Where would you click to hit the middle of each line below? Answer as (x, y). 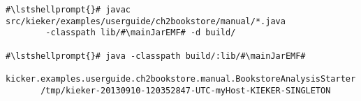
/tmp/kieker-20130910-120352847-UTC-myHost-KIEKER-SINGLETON (186, 90)
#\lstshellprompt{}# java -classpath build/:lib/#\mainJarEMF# (156, 56)
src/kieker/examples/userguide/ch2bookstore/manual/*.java (146, 21)
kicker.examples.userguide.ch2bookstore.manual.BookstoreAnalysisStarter (181, 79)
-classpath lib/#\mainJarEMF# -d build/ (141, 33)
